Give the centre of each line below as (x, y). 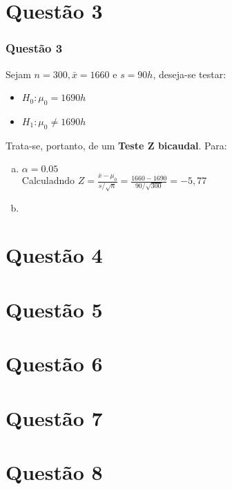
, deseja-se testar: (190, 74)
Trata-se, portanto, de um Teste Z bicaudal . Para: (116, 145)
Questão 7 (54, 417)
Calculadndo (48, 180)
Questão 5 (54, 309)
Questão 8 (54, 471)
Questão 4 (54, 255)
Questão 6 (54, 363)
